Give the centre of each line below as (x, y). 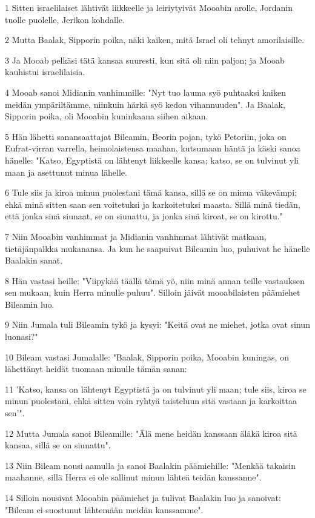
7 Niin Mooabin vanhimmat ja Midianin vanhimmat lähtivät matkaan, (136, 236)
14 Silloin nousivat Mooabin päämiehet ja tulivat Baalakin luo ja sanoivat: (143, 497)
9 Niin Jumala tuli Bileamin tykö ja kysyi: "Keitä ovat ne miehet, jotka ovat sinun (157, 324)
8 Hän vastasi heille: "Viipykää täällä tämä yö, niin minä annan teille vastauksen (155, 280)
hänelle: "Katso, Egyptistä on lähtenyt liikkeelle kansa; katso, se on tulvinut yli (152, 160)
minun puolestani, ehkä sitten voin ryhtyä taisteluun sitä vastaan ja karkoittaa (151, 401)
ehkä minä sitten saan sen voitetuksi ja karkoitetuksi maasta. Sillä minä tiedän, (153, 204)
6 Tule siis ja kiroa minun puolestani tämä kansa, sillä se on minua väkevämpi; (151, 192)
